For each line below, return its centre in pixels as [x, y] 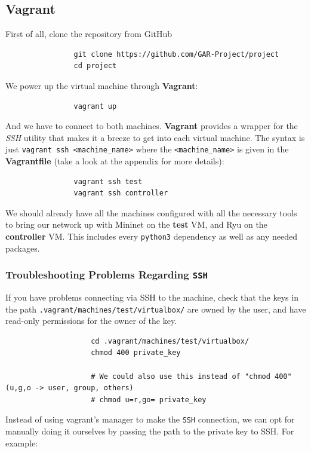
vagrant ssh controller [121, 193]
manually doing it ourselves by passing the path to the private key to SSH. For [150, 431]
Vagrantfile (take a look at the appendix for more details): [115, 161]
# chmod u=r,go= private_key [149, 400]
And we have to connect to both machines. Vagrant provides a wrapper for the [152, 126]
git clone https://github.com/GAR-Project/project [176, 54]
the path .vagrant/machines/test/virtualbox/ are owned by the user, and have [156, 309]
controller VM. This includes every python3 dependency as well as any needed [152, 236]
